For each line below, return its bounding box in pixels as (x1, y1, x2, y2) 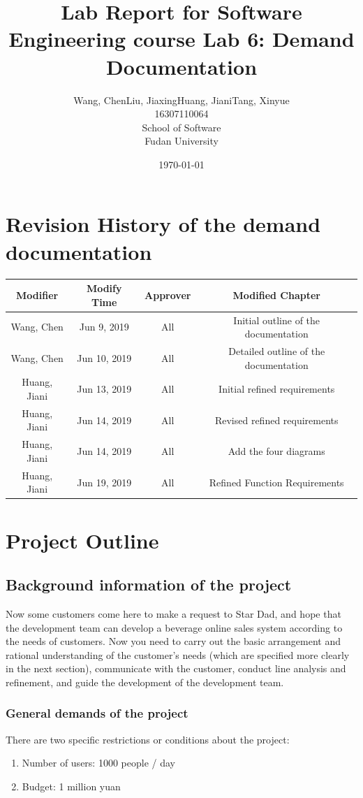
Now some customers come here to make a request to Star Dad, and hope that (6, 606, 341, 621)
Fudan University (145, 133, 218, 148)
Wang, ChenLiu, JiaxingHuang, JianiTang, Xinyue (73, 92, 290, 107)
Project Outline (6, 525, 159, 554)
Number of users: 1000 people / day (22, 755, 175, 770)
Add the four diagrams (228, 444, 325, 458)
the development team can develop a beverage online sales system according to (6, 620, 343, 634)
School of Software (142, 119, 221, 134)
